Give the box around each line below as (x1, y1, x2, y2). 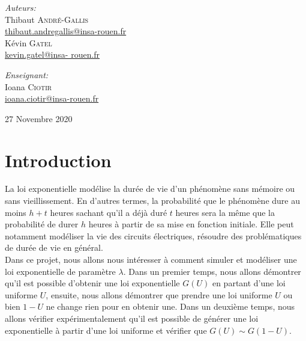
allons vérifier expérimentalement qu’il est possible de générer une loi (5, 312, 259, 324)
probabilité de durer (5, 218, 79, 230)
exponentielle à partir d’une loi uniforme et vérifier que (5, 324, 207, 336)
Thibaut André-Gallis (5, 13, 89, 25)
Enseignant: (5, 68, 49, 81)
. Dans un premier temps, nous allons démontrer (123, 265, 301, 277)
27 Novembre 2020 (5, 112, 73, 124)
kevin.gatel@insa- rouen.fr (5, 48, 100, 61)
